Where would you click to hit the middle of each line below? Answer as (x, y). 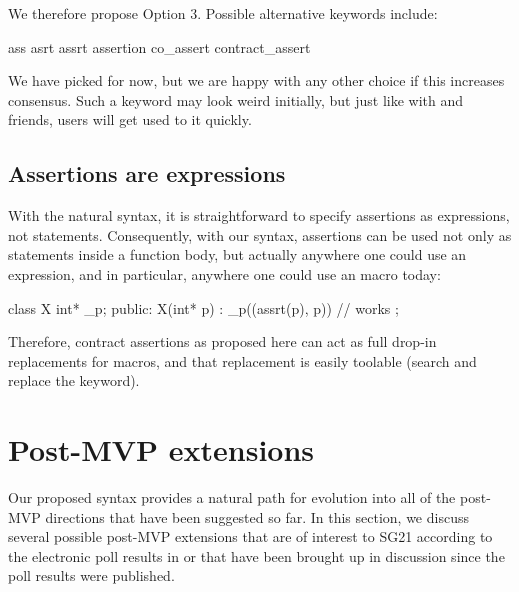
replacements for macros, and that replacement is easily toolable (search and (242, 360)
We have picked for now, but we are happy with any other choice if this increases (256, 80)
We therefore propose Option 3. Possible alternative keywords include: (223, 13)
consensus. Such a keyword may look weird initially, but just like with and (236, 99)
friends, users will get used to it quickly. (130, 119)
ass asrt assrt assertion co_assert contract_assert (159, 46)
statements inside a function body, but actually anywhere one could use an (237, 254)
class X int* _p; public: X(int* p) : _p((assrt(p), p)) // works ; (203, 307)
